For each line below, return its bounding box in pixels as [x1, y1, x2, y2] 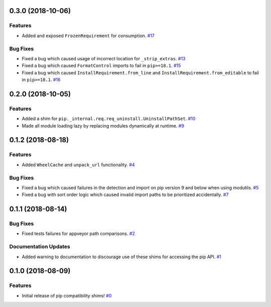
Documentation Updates [9, 243, 70, 250]
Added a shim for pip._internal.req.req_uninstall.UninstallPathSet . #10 [22, 116, 196, 122]
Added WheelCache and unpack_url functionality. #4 [22, 161, 135, 168]
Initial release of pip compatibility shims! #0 [22, 292, 112, 298]
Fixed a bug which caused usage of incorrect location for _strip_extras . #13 [22, 55, 186, 61]
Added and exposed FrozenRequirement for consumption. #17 [22, 33, 155, 39]
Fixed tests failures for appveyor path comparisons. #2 [22, 231, 135, 237]
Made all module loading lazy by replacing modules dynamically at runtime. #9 [22, 123, 184, 129]
